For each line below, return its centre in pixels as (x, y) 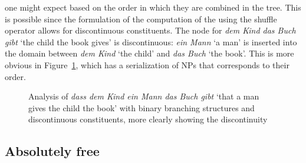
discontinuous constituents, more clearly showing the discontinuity (148, 119)
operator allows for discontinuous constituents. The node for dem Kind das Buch (150, 30)
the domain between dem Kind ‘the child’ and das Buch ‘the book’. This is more (149, 53)
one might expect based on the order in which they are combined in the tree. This (153, 7)
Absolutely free (52, 151)
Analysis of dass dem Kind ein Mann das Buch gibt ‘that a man (144, 96)
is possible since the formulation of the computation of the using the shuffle (141, 19)
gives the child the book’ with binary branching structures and (142, 107)
